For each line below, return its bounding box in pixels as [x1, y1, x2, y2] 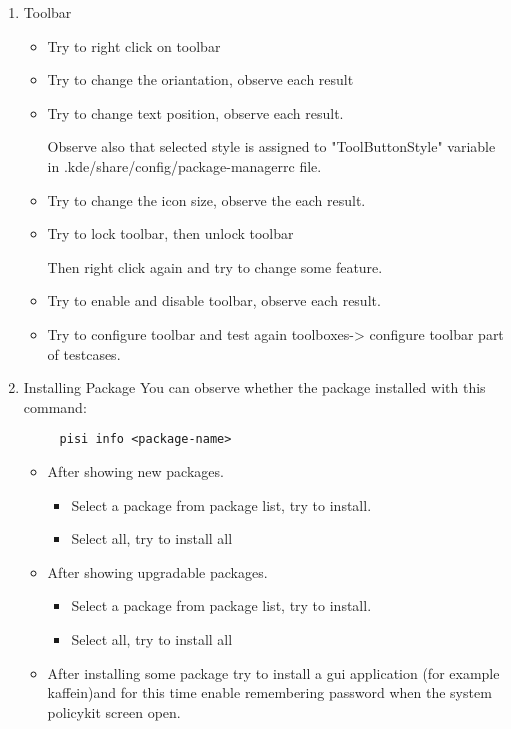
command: [23, 396, 87, 417]
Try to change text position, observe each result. [47, 102, 344, 123]
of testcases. [47, 343, 121, 364]
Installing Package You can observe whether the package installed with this [23, 377, 486, 398]
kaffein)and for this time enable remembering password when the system [47, 682, 492, 703]
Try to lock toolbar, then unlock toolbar [47, 223, 294, 244]
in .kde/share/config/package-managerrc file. [47, 155, 322, 176]
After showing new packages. [47, 460, 224, 481]
